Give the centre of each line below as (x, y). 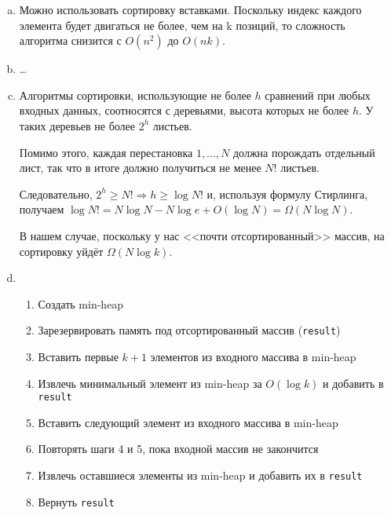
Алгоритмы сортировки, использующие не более (135, 95)
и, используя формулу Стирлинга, (287, 194)
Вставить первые (78, 356)
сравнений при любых (318, 95)
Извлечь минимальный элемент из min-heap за (150, 383)
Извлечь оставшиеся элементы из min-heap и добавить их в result (200, 475)
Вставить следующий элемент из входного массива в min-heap (188, 422)
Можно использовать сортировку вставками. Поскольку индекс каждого (190, 9)
